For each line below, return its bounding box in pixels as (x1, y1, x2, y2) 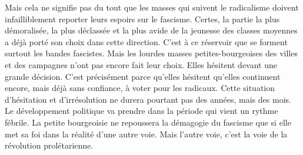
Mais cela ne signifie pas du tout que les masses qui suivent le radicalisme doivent (5, 1, 299, 13)
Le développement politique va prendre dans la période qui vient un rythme (5, 105, 278, 117)
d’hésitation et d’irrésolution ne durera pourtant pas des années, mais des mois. (5, 93, 291, 105)
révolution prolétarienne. (5, 139, 94, 151)
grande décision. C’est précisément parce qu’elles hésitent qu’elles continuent (5, 70, 281, 82)
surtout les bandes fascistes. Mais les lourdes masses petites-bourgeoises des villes (5, 47, 298, 59)
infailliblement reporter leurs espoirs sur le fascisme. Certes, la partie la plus (5, 12, 280, 25)
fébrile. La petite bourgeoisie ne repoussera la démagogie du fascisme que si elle (5, 116, 291, 128)
